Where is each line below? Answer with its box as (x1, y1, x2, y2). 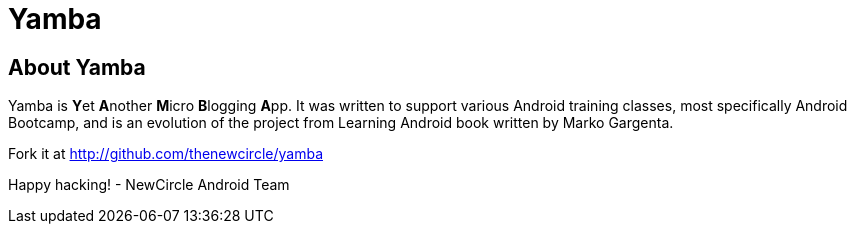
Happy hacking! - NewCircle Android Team (8, 176, 290, 194)
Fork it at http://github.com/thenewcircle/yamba (8, 145, 323, 163)
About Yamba (8, 54, 146, 80)
